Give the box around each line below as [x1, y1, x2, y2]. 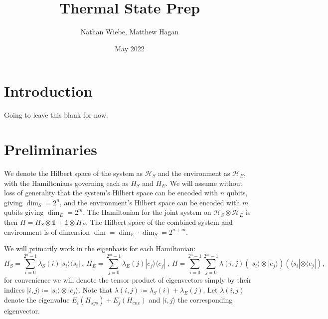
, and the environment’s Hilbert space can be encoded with [59, 197, 240, 207]
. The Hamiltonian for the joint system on [83, 207, 211, 217]
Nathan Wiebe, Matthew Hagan [80, 26, 179, 37]
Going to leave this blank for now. [4, 110, 108, 120]
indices [4, 285, 25, 295]
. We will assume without [165, 177, 243, 188]
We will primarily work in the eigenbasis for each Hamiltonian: [4, 243, 196, 254]
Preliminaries [4, 139, 97, 159]
